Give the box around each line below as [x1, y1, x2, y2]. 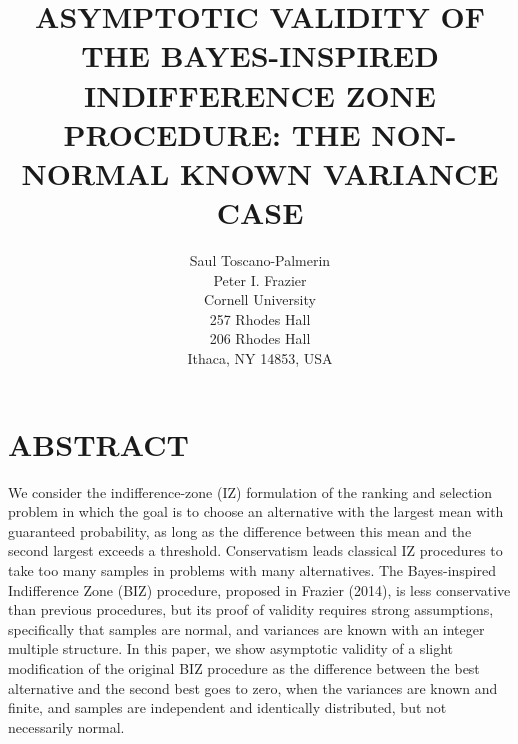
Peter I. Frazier [213, 269, 307, 290]
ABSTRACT [8, 423, 189, 464]
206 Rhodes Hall [209, 328, 311, 349]
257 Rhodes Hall [209, 308, 311, 329]
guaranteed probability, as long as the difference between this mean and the [8, 520, 472, 541]
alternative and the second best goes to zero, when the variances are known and [8, 677, 498, 698]
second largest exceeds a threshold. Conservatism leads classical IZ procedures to [8, 540, 503, 561]
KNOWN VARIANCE [180, 152, 499, 193]
